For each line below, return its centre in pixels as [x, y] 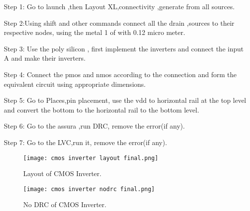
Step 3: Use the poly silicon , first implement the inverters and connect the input [124, 48]
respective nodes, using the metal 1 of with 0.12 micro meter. [95, 32]
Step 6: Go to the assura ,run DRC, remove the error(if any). [95, 126]
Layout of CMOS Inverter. [62, 173]
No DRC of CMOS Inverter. [65, 204]
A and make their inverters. [45, 58]
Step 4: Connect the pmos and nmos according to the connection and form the [120, 74]
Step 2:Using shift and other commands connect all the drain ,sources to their [119, 23]
